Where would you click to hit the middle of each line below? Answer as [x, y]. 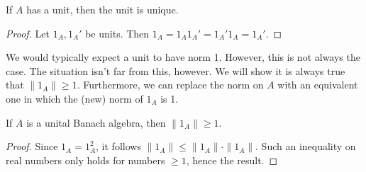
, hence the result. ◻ [232, 160]
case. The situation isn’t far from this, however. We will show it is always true [176, 70]
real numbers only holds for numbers [85, 160]
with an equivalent [318, 85]
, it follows [118, 146]
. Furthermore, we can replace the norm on [170, 85]
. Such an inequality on [306, 146]
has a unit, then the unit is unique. [102, 9]
